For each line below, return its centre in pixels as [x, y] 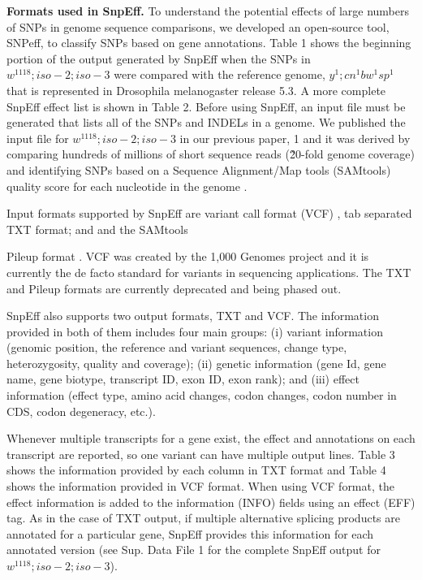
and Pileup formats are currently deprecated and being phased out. [174, 288]
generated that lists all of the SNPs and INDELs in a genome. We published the [206, 122]
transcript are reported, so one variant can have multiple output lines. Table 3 [201, 454]
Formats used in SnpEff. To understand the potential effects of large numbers [208, 11]
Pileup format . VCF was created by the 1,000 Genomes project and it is [188, 256]
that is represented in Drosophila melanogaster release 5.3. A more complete [196, 90]
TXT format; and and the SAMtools [97, 229]
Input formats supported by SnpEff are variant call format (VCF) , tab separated [209, 213]
